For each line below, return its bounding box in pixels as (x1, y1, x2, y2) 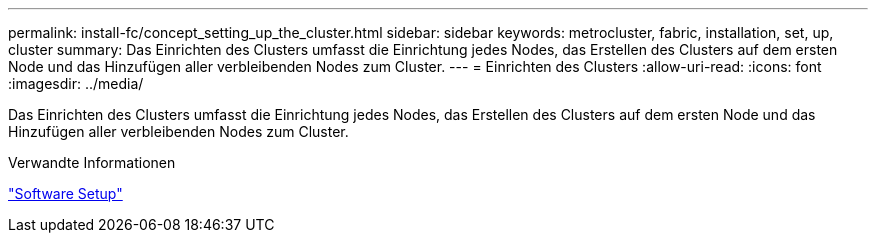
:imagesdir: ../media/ (8, 75, 144, 92)
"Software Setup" (8, 185, 123, 202)
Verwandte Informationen (8, 154, 176, 171)
